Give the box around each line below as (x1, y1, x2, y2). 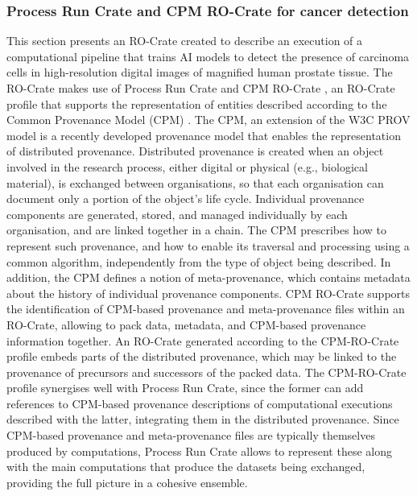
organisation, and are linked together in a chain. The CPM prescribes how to (6, 221, 386, 238)
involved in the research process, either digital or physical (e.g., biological (6, 158, 368, 175)
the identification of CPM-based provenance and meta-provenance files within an (6, 300, 405, 317)
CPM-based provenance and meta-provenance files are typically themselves (6, 427, 375, 444)
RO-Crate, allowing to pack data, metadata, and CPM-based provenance (6, 316, 366, 333)
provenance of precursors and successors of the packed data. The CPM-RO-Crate (6, 363, 407, 380)
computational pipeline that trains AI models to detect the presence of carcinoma (6, 48, 410, 64)
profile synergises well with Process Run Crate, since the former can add (6, 379, 364, 396)
